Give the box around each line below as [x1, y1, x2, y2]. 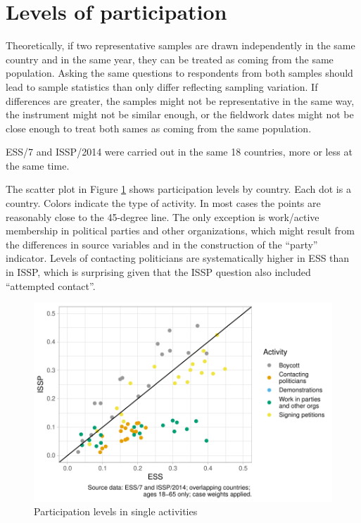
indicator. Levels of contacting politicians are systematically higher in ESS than [6, 251, 350, 265]
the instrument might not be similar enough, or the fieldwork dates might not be [6, 107, 354, 122]
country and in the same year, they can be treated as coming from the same [6, 51, 334, 66]
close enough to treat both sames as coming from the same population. [6, 120, 312, 135]
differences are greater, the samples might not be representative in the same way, [6, 93, 355, 108]
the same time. [6, 158, 70, 172]
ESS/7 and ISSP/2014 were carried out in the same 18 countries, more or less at [6, 144, 353, 159]
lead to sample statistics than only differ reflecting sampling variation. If [6, 79, 318, 94]
